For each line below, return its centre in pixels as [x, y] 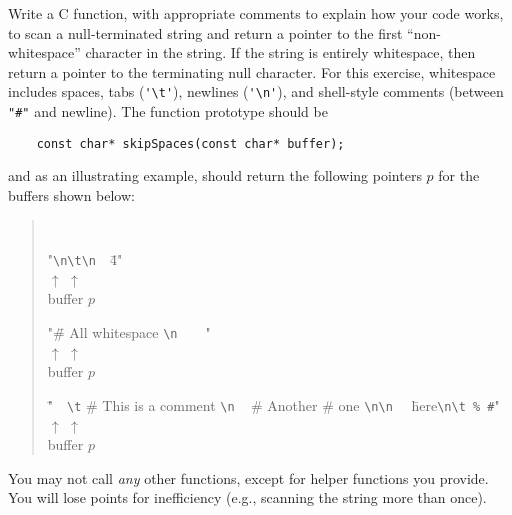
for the [459, 175]
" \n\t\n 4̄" [85, 259]
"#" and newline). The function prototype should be [168, 111]
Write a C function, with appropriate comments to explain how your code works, [256, 13]
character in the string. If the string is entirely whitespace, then [280, 52]
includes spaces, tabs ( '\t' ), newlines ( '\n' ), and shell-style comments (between [256, 91]
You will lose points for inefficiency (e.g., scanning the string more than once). [247, 497]
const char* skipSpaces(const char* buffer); [190, 143]
